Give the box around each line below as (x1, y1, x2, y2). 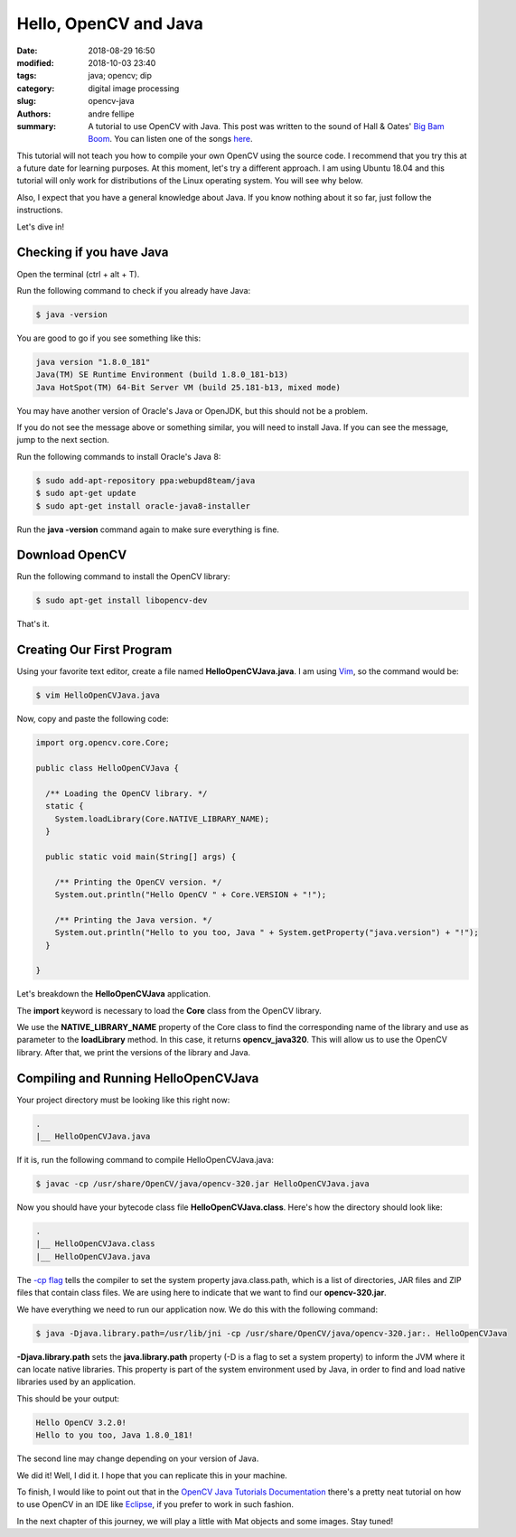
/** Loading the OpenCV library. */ (45, 788, 208, 799)
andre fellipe (88, 108, 135, 119)
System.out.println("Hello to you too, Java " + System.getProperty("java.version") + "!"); (54, 927, 479, 938)
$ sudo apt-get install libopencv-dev (35, 595, 208, 605)
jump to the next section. (16, 435, 109, 445)
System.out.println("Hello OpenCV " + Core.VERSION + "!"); (54, 889, 327, 899)
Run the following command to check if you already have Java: (16, 285, 251, 295)
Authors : (16, 108, 52, 119)
